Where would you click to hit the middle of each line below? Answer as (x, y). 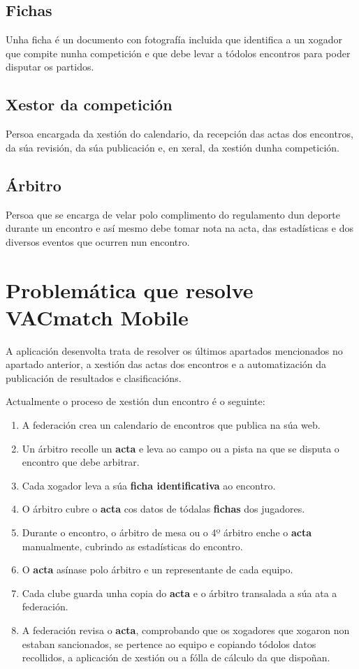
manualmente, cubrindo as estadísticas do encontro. (132, 546)
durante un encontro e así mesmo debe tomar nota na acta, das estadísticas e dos (179, 228)
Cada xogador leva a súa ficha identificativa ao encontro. (149, 485)
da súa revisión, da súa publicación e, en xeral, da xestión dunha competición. (173, 147)
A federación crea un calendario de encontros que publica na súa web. (171, 425)
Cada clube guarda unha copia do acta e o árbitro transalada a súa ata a (179, 593)
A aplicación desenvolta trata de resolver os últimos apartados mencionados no (174, 350)
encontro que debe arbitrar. (81, 462)
